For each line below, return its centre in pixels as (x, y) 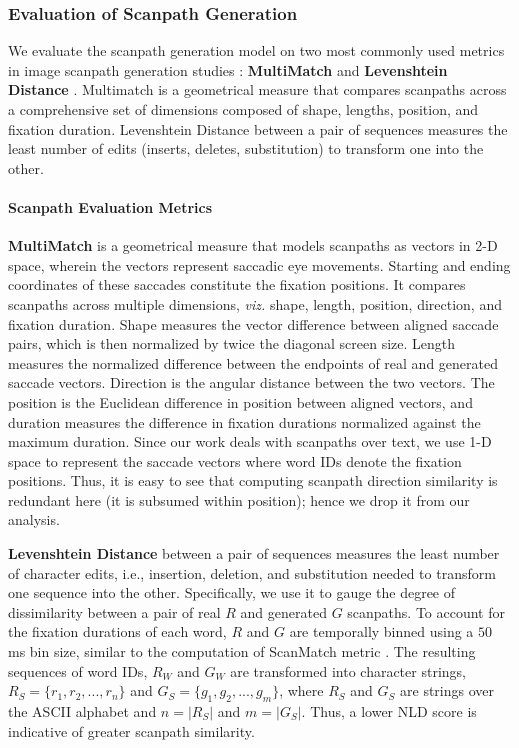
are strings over (447, 690)
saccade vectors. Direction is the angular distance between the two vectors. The (251, 382)
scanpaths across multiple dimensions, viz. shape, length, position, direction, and (255, 303)
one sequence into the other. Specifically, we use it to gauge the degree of (232, 592)
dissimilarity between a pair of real (114, 611)
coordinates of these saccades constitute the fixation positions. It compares (237, 284)
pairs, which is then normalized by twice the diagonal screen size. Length (232, 343)
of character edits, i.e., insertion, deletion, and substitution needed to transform (252, 572)
